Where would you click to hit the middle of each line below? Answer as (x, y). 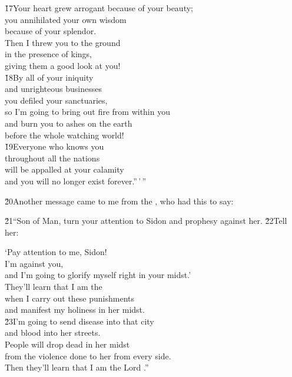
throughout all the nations (52, 158)
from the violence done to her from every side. (88, 355)
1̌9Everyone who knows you (54, 146)
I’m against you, (34, 263)
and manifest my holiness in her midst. (75, 310)
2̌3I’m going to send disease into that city (79, 321)
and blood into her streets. (53, 333)
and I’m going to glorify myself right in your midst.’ (98, 275)
